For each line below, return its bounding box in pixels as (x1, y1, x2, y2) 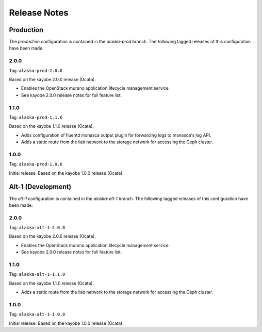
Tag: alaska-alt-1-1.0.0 (9, 311, 65, 317)
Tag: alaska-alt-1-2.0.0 (9, 225, 65, 231)
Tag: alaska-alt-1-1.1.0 (9, 271, 65, 277)
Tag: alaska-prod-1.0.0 (9, 161, 63, 167)
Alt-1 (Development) (9, 183, 71, 191)
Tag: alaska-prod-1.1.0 (9, 114, 63, 120)
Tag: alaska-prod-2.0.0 (9, 67, 63, 73)
